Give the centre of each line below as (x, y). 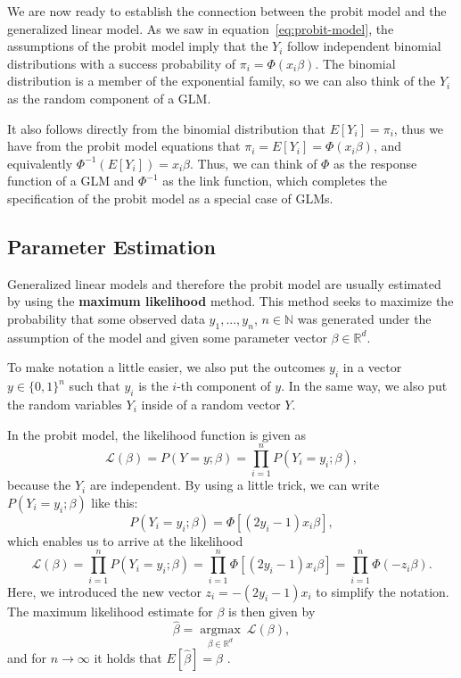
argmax (220, 630)
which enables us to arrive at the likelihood (125, 540)
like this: (115, 502)
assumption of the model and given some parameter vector (167, 337)
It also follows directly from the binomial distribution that (166, 128)
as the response (375, 163)
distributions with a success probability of (121, 63)
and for (27, 658)
